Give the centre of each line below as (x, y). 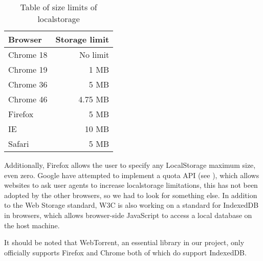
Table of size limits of (59, 7)
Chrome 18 (28, 55)
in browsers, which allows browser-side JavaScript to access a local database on (128, 215)
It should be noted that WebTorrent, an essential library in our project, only (124, 242)
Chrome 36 (28, 84)
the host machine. (32, 225)
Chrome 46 (28, 99)
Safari (19, 144)
